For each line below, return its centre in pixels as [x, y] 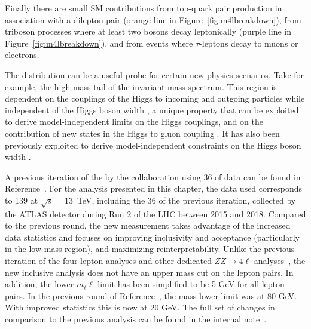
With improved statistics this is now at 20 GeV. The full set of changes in [140, 307]
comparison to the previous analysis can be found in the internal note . [136, 319]
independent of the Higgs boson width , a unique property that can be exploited [152, 110]
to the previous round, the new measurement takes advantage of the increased [148, 225]
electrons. [22, 55]
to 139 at [22, 200]
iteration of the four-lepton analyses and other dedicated [109, 261]
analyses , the [280, 261]
